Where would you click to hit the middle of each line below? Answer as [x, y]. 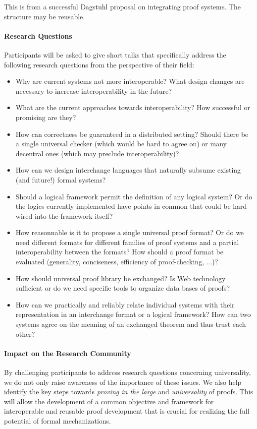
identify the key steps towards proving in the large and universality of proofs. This [129, 392]
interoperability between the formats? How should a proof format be [119, 252]
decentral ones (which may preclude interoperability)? [97, 153]
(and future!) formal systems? [61, 179]
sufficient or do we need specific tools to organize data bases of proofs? [123, 288]
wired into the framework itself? [64, 215]
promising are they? [46, 117]
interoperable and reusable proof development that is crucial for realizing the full [127, 411]
